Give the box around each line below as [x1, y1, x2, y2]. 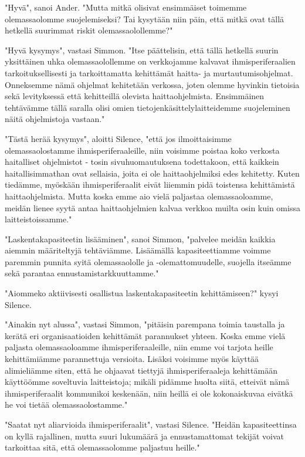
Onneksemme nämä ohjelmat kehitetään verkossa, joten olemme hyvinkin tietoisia [5, 78, 300, 90]
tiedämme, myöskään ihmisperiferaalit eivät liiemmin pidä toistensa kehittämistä [5, 178, 295, 191]
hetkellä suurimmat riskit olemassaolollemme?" [5, 24, 173, 36]
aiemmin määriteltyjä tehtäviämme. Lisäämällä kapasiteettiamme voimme [5, 244, 271, 256]
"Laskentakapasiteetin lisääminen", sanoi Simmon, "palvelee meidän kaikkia [5, 232, 276, 245]
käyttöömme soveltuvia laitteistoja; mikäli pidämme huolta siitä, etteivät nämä [5, 375, 290, 388]
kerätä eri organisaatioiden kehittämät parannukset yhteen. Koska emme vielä [5, 329, 286, 341]
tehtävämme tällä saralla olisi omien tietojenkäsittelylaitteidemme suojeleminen [5, 101, 290, 113]
